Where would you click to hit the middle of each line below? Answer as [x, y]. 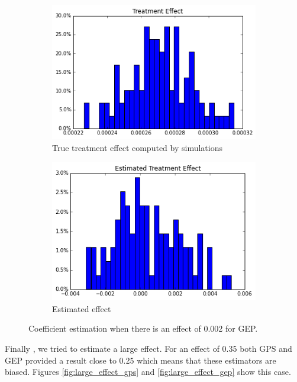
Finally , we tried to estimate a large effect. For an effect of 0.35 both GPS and [148, 349]
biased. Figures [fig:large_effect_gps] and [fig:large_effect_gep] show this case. [148, 372]
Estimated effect [82, 308]
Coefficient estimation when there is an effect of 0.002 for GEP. [143, 328]
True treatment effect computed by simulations [137, 147]
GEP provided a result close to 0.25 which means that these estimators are [141, 360]
